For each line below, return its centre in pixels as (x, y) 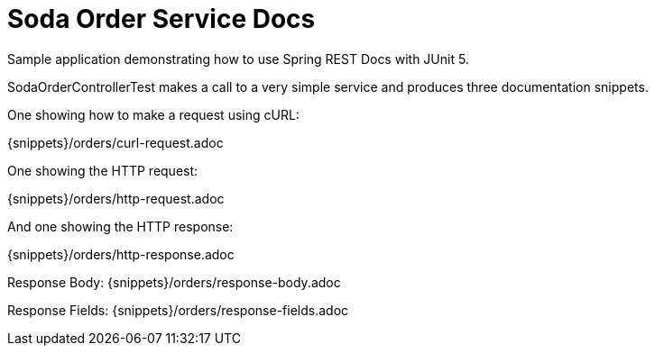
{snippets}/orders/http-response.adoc (121, 254)
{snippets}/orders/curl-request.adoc (115, 142)
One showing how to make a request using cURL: (153, 114)
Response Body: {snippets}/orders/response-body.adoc (174, 282)
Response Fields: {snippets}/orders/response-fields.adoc (178, 310)
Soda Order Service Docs (161, 19)
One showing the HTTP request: (103, 170)
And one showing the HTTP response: (120, 226)
